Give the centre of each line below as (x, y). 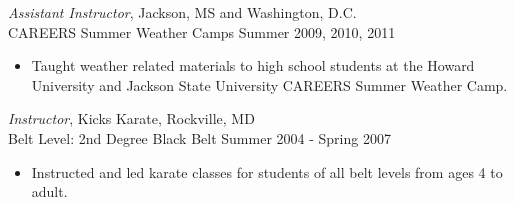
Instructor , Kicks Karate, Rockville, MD (131, 118)
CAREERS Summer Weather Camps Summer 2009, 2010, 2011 (202, 31)
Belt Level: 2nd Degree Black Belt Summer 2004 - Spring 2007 (199, 137)
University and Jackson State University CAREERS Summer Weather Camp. (269, 84)
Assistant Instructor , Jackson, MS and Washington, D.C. (182, 12)
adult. (49, 191)
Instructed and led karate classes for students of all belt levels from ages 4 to (267, 171)
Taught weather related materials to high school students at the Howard (253, 65)
